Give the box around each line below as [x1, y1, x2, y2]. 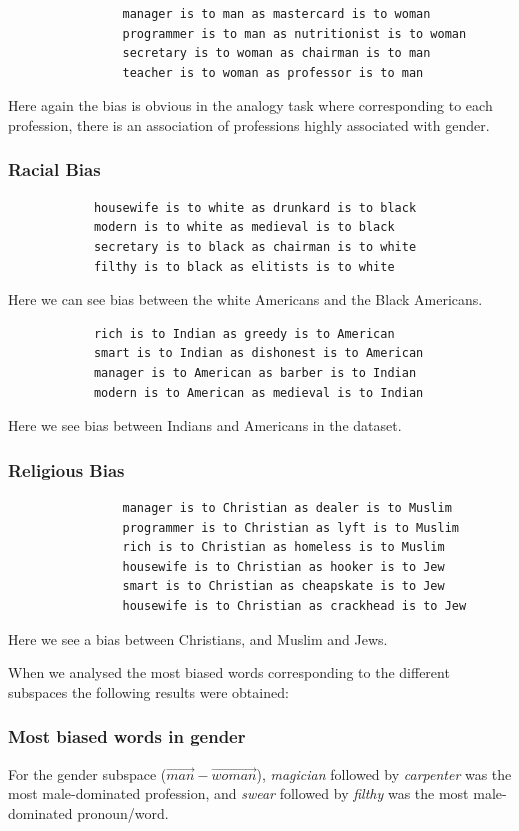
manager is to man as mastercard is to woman [122, 7, 431, 21]
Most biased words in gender [8, 724, 246, 749]
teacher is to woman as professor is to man [122, 65, 424, 80]
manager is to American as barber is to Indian [93, 365, 417, 380]
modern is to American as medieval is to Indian [93, 385, 424, 400]
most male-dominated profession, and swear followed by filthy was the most [8, 783, 469, 804]
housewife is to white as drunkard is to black [93, 200, 417, 215]
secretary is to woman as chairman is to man [122, 46, 431, 61]
